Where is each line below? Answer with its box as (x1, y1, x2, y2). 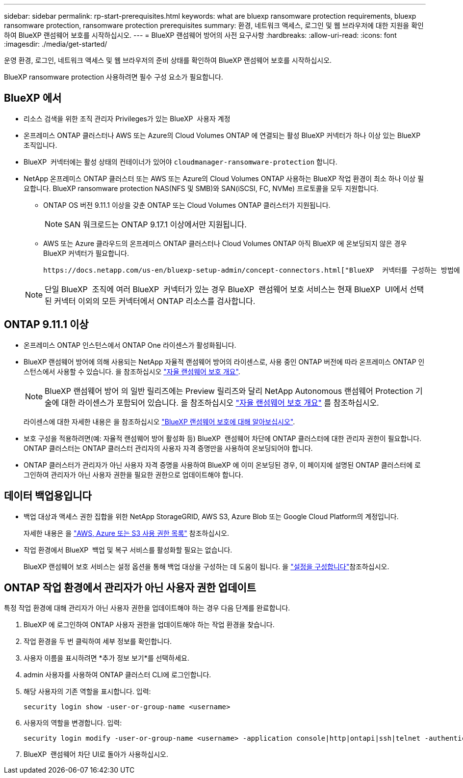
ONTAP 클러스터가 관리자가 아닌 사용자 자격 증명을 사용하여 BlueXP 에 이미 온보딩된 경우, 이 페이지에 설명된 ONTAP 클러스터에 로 (24, 460, 421, 469)
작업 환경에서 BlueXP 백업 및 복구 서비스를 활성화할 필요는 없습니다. (24, 545, 232, 554)
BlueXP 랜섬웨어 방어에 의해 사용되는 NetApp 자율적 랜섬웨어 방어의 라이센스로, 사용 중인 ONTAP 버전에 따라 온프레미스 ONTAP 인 (24, 357, 425, 366)
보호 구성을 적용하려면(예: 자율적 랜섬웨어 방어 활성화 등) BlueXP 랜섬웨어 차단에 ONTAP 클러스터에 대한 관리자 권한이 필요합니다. (24, 434, 422, 443)
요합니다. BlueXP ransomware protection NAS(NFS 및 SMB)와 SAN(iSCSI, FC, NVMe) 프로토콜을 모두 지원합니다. (24, 184, 379, 193)
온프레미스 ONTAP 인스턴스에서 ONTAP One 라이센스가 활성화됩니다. (24, 340, 236, 349)
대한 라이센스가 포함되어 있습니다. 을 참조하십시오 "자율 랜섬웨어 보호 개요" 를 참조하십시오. (61, 397, 379, 408)
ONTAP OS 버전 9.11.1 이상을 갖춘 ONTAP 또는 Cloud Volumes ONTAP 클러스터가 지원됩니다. (43, 200, 331, 209)
